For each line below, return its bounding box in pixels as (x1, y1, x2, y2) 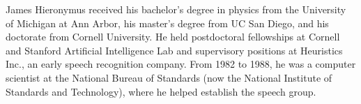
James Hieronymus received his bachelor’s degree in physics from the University (6, 2, 346, 16)
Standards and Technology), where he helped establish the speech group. (6, 84, 316, 98)
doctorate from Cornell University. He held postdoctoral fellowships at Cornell (6, 29, 340, 44)
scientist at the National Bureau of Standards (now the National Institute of (6, 70, 332, 84)
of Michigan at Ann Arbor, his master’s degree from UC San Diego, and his (6, 15, 329, 30)
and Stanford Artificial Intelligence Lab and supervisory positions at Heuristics (6, 43, 343, 57)
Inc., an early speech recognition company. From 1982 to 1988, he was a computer (6, 57, 356, 71)
